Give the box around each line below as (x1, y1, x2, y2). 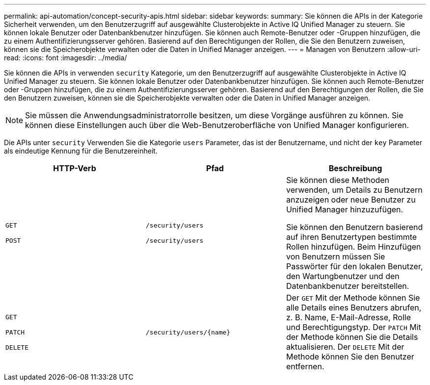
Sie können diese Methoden (286, 175, 390, 185)
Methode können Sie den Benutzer (286, 352, 414, 361)
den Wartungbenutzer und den (286, 271, 400, 281)
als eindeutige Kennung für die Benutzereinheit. (4, 147, 158, 155)
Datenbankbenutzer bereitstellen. (286, 281, 409, 291)
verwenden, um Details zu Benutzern (286, 185, 423, 195)
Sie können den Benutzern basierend (286, 222, 423, 232)
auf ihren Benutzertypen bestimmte (286, 232, 417, 242)
